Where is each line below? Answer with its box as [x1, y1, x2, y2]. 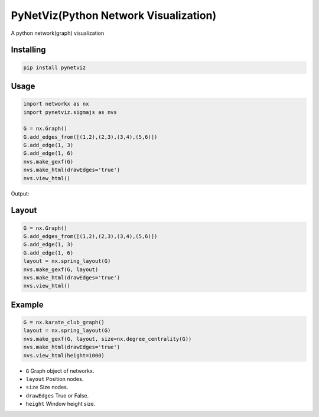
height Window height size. [25, 400, 96, 408]
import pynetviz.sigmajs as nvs [23, 109, 118, 115]
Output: [11, 190, 30, 197]
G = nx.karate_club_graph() [23, 319, 105, 325]
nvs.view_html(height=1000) [23, 352, 105, 359]
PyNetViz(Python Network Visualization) [11, 9, 217, 22]
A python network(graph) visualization [11, 30, 105, 37]
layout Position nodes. [25, 375, 84, 382]
